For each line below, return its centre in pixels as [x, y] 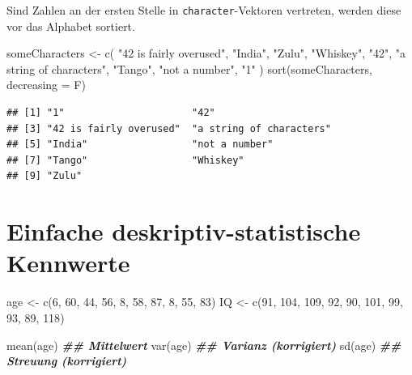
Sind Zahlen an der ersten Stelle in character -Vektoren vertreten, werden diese [204, 10]
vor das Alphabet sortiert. [71, 26]
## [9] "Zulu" [45, 176]
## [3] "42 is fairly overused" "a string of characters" [169, 128]
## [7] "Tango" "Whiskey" [125, 160]
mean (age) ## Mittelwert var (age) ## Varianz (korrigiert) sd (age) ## [204, 345]
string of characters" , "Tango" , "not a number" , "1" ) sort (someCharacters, [189, 68]
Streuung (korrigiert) [67, 361]
